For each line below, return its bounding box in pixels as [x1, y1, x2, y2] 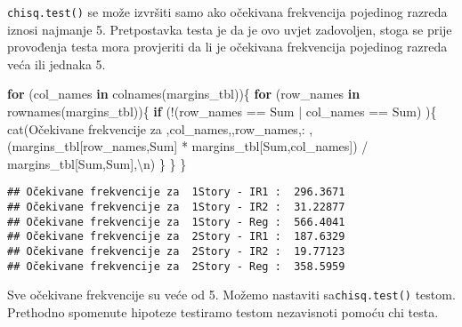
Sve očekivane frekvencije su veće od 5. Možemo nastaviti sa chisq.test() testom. [7, 285, 456, 304]
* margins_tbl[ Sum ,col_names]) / [181, 137, 369, 156]
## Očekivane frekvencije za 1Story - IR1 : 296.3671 [7, 186, 345, 199]
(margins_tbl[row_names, [7, 137, 150, 156]
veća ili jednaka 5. [7, 54, 106, 73]
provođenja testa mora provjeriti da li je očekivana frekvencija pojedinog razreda [7, 37, 448, 56]
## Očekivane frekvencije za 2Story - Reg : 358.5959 [7, 259, 345, 273]
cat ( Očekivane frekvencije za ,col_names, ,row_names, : [7, 119, 305, 138]
